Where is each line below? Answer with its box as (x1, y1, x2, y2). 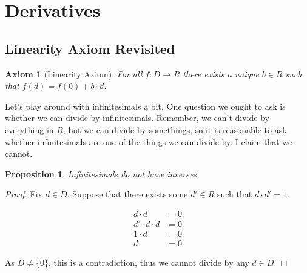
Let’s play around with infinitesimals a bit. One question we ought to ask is (5, 99, 286, 112)
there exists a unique (183, 67, 259, 80)
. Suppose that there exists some (67, 188, 188, 200)
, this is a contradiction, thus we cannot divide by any (48, 256, 249, 269)
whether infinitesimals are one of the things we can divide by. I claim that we (5, 135, 292, 148)
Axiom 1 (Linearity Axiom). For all (5, 67, 143, 80)
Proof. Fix (5, 188, 42, 200)
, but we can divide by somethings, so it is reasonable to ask (62, 123, 287, 136)
